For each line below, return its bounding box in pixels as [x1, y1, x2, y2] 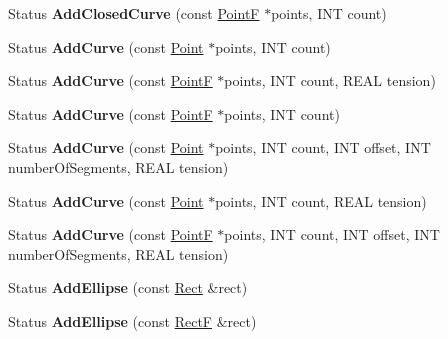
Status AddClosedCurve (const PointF [8, 3, 260, 23]
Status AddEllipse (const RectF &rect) [8, 310, 257, 331]
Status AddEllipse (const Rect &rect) [8, 277, 248, 298]
